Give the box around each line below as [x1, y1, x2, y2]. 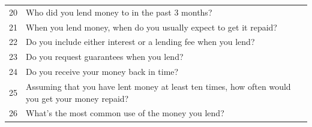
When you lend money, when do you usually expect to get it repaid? [26, 20, 277, 33]
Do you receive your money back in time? [26, 65, 179, 78]
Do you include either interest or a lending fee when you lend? [26, 35, 255, 48]
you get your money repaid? [26, 92, 129, 104]
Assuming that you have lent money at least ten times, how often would [26, 80, 291, 92]
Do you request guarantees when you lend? [26, 50, 184, 63]
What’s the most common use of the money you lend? [26, 107, 224, 119]
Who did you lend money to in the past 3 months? [26, 5, 212, 18]
